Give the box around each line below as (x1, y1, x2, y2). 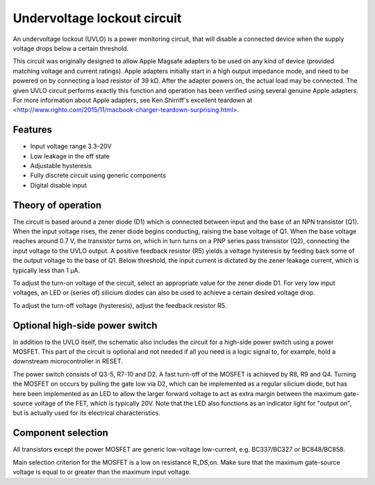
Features (12, 124, 52, 135)
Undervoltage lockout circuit (12, 10, 182, 26)
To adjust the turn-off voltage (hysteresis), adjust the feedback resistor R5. (12, 301, 227, 309)
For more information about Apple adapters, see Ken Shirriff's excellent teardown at (12, 96, 253, 104)
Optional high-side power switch (12, 320, 158, 331)
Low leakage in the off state (30, 151, 110, 160)
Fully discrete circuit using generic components (30, 171, 167, 180)
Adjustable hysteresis (30, 161, 92, 170)
